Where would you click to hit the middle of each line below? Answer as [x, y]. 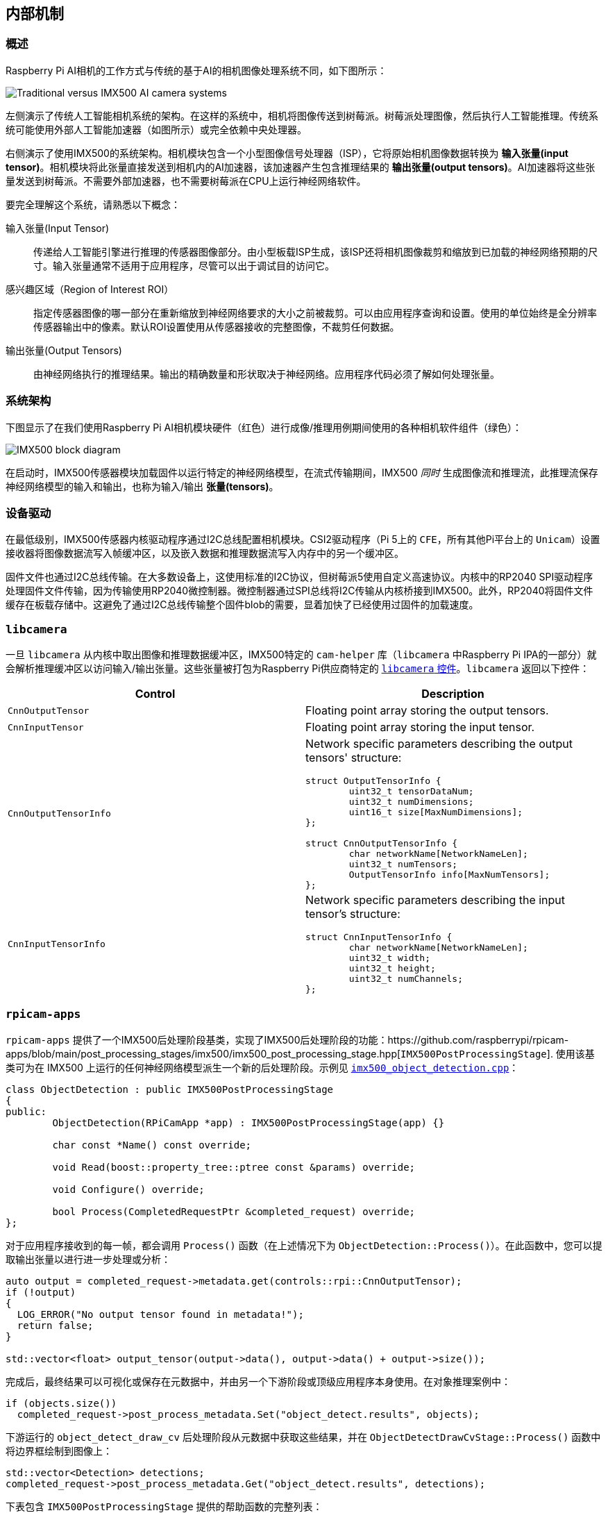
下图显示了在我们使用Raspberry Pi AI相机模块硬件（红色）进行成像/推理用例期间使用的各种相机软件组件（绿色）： [264, 427]
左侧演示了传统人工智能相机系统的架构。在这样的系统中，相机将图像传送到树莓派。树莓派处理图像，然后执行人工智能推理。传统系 [302, 115]
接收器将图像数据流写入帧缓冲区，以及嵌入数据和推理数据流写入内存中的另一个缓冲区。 [205, 553]
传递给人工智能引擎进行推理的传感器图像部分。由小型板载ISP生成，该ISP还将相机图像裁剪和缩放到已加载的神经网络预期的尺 [316, 251]
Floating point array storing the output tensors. [427, 711]
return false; [55, 1325]
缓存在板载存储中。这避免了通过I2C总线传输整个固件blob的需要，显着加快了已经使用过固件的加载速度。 [242, 605]
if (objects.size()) [61, 1403]
